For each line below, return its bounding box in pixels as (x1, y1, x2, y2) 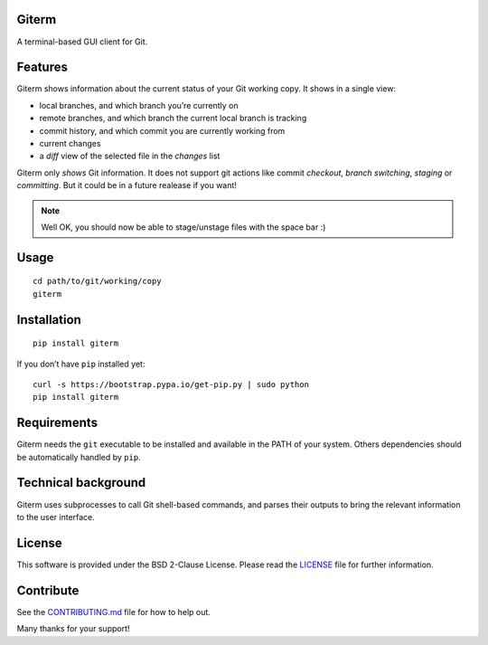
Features (16, 60, 68, 75)
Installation (16, 312, 81, 327)
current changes (39, 138, 101, 148)
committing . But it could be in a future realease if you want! (16, 180, 237, 191)
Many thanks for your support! (16, 623, 130, 634)
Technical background (16, 475, 146, 490)
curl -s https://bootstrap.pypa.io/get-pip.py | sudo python (33, 379, 309, 389)
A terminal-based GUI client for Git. (16, 36, 148, 47)
